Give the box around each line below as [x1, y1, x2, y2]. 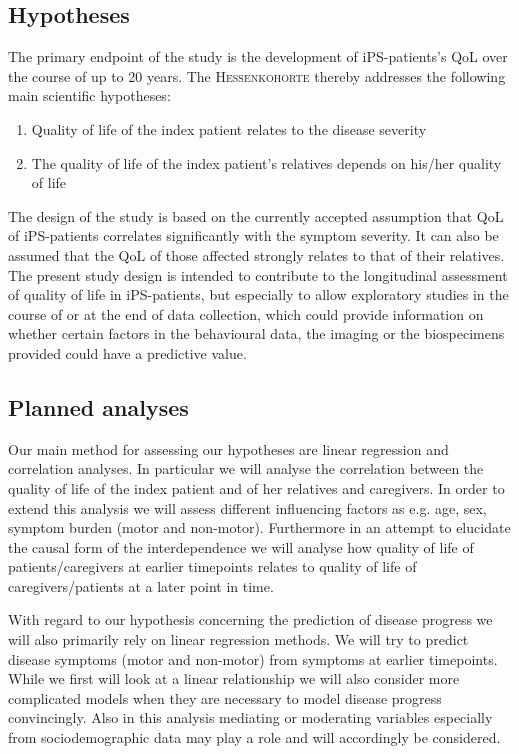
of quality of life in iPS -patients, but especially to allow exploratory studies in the [8, 284, 509, 305]
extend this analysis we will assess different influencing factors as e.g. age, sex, [8, 497, 487, 518]
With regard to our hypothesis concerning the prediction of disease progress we [8, 609, 493, 630]
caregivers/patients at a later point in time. [8, 575, 274, 596]
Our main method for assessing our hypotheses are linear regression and [8, 438, 449, 459]
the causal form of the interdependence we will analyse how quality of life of [8, 536, 474, 557]
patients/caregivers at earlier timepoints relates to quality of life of [8, 556, 417, 577]
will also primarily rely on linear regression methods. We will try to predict [8, 629, 469, 650]
